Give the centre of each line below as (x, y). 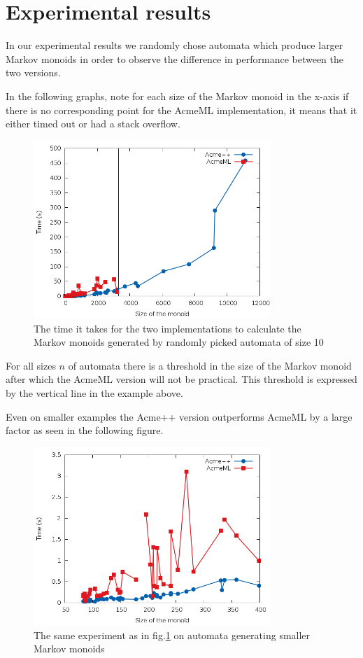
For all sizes (31, 365)
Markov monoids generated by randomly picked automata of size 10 (179, 342)
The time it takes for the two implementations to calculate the (168, 328)
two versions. (33, 72)
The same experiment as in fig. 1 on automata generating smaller (172, 635)
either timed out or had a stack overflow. (93, 124)
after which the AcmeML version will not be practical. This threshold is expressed (181, 379)
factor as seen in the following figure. (85, 430)
